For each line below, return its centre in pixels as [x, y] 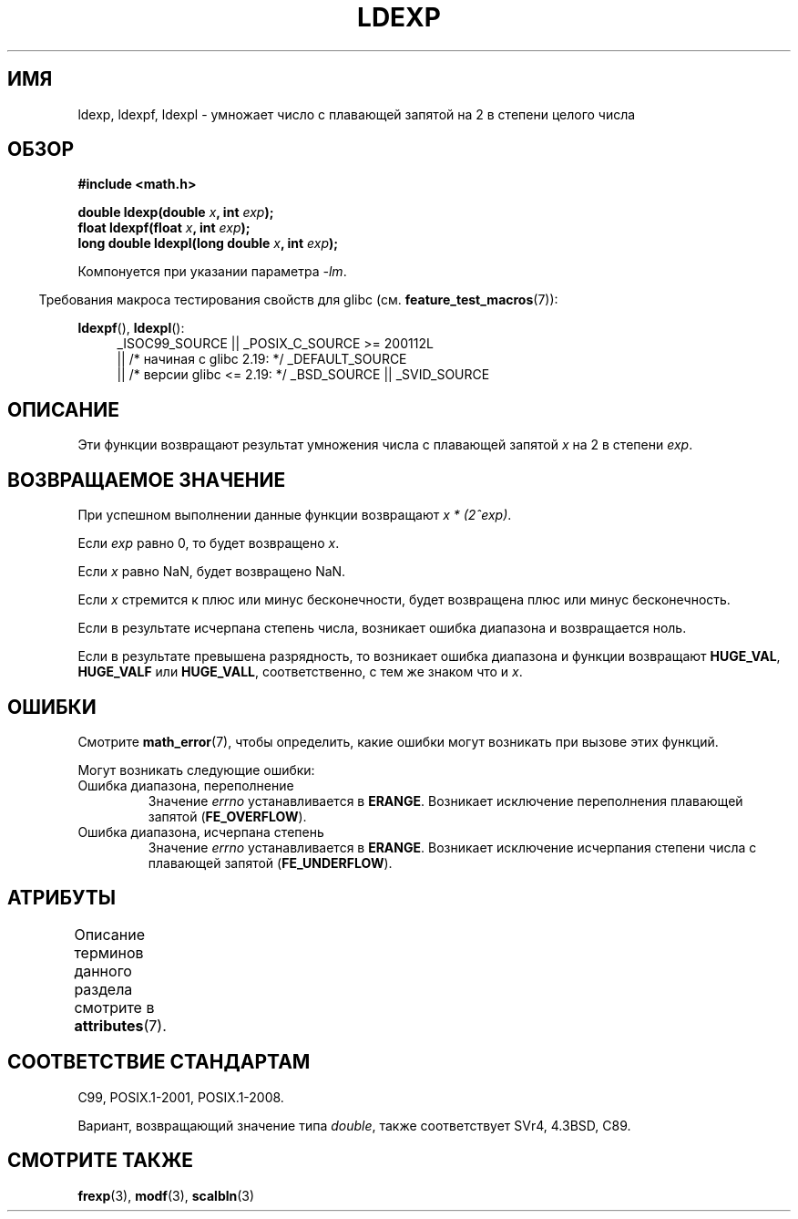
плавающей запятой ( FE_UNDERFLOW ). [270, 863]
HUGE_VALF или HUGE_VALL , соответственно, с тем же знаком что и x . [300, 672]
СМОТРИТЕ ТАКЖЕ [101, 1161]
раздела [103, 989]
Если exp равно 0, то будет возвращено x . [209, 543]
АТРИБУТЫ [62, 898]
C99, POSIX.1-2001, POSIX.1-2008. [181, 1097]
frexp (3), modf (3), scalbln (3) [166, 1195]
